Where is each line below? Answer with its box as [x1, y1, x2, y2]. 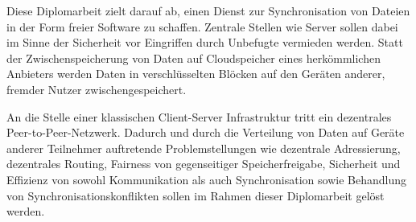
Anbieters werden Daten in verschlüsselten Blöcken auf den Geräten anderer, [6, 65, 385, 82]
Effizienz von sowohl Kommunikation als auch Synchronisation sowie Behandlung [6, 171, 406, 187]
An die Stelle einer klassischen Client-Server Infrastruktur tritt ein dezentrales [6, 108, 392, 125]
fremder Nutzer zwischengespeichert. [6, 80, 187, 97]
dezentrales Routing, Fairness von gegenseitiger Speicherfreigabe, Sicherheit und [6, 155, 401, 172]
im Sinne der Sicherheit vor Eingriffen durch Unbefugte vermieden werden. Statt [6, 34, 403, 51]
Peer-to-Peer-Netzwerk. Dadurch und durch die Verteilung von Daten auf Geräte [6, 124, 405, 141]
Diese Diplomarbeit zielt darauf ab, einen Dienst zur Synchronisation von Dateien [6, 2, 410, 18]
